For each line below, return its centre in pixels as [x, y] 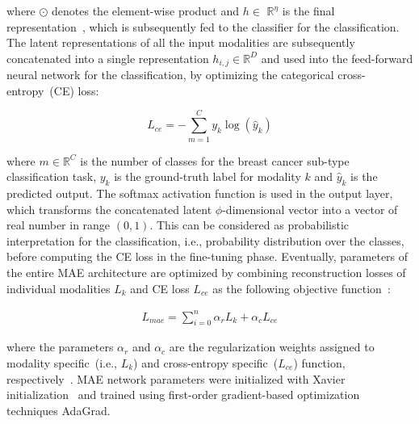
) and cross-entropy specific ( [206, 363]
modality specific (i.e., [62, 363]
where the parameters [60, 347]
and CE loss [160, 288]
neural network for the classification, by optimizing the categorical [170, 75]
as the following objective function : [302, 288]
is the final [308, 10]
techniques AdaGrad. [59, 410]
